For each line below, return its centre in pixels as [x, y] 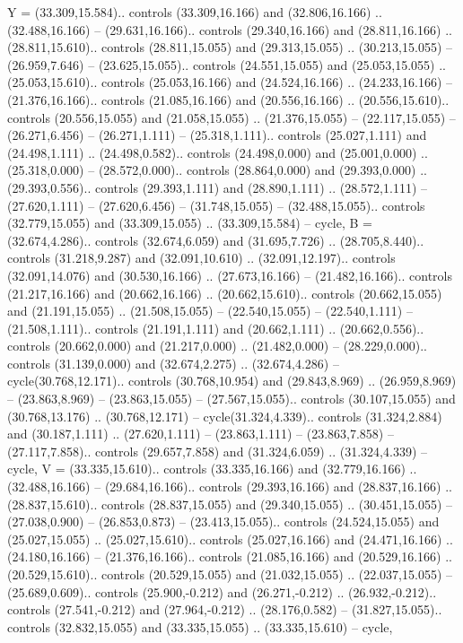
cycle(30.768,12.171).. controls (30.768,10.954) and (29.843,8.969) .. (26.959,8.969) [232, 381]
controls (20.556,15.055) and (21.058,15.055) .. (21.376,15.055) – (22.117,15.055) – [231, 117]
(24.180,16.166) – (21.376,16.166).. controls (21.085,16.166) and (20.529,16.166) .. [230, 556]
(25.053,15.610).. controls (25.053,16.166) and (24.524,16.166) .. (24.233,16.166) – [230, 82]
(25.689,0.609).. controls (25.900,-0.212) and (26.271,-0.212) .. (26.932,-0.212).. [222, 591]
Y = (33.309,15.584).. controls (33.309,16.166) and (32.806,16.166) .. [195, 12]
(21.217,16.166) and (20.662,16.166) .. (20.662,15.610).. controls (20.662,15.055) [225, 293]
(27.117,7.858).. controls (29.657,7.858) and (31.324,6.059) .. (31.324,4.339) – [217, 451]
